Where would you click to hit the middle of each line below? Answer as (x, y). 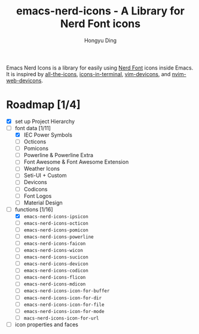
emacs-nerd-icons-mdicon (55, 284)
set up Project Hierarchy (45, 121)
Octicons (35, 142)
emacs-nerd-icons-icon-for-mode (64, 311)
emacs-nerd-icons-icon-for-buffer (67, 291)
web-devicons (24, 80)
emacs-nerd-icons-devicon (56, 264)
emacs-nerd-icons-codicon (56, 271)
